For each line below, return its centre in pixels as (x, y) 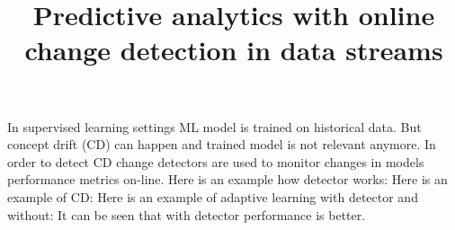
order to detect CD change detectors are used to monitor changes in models (216, 161)
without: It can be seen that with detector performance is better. (187, 214)
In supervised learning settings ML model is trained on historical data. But (214, 126)
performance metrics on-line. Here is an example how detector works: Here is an (227, 179)
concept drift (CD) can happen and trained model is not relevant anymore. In (222, 144)
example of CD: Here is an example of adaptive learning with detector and (213, 196)
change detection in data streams (234, 50)
